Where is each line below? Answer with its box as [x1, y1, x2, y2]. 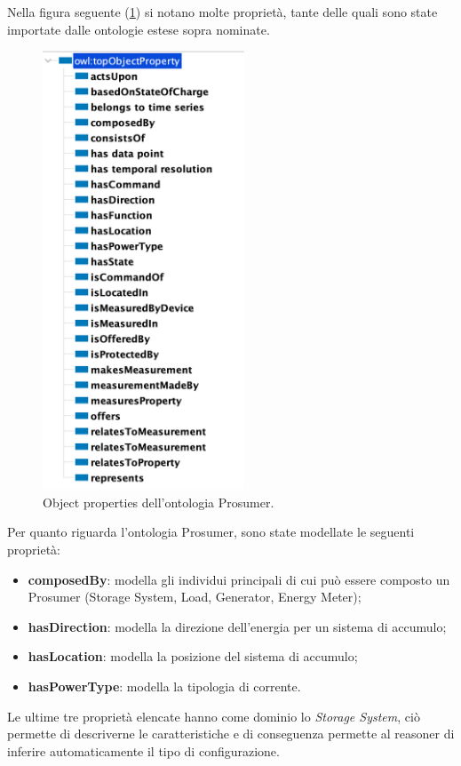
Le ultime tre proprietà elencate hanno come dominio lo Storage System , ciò [7, 706, 420, 725]
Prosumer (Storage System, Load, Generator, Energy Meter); [28, 587, 362, 606]
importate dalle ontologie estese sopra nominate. [7, 20, 270, 38]
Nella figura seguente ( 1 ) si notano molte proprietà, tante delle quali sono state [7, 3, 438, 20]
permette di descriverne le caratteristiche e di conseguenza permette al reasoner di [7, 724, 455, 743]
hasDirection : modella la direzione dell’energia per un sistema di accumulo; [28, 617, 447, 635]
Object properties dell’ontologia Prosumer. [43, 492, 274, 511]
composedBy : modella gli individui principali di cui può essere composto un [28, 570, 450, 588]
